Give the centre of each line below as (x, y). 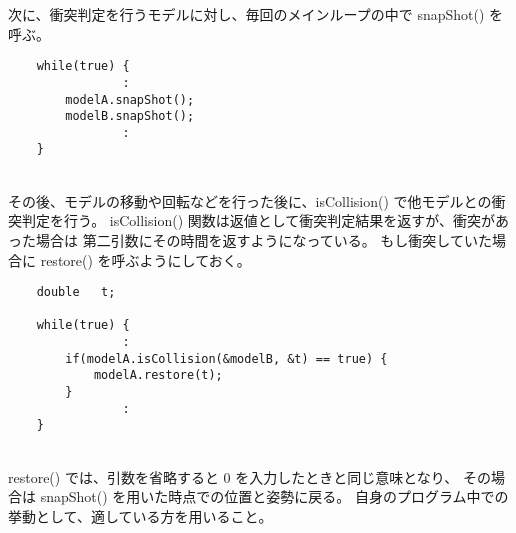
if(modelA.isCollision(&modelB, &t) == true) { (226, 358)
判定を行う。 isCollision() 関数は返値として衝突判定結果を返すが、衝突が (258, 220)
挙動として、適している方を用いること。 (140, 515)
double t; (76, 292)
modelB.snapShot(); (130, 116)
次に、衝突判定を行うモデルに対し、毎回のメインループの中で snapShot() (246, 14)
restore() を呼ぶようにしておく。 (145, 259)
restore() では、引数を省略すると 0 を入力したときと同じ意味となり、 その (249, 476)
